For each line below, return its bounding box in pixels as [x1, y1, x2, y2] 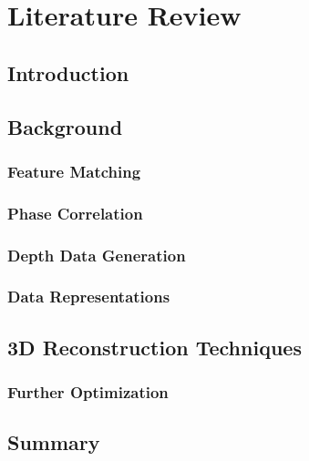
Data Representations [7, 285, 170, 308]
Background [7, 112, 123, 140]
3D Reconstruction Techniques [7, 333, 302, 361]
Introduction [7, 58, 129, 87]
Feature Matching [7, 159, 141, 182]
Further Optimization [7, 381, 169, 404]
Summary [7, 428, 100, 456]
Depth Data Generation [7, 243, 186, 266]
